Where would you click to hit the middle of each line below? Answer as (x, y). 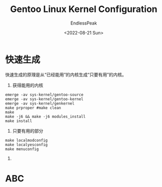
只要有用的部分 (28, 130)
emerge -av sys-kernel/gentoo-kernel (44, 99)
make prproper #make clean (33, 108)
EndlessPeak (84, 23)
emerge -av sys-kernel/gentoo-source (44, 94)
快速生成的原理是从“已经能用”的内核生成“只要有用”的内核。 (66, 74)
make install (19, 121)
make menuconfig (22, 149)
